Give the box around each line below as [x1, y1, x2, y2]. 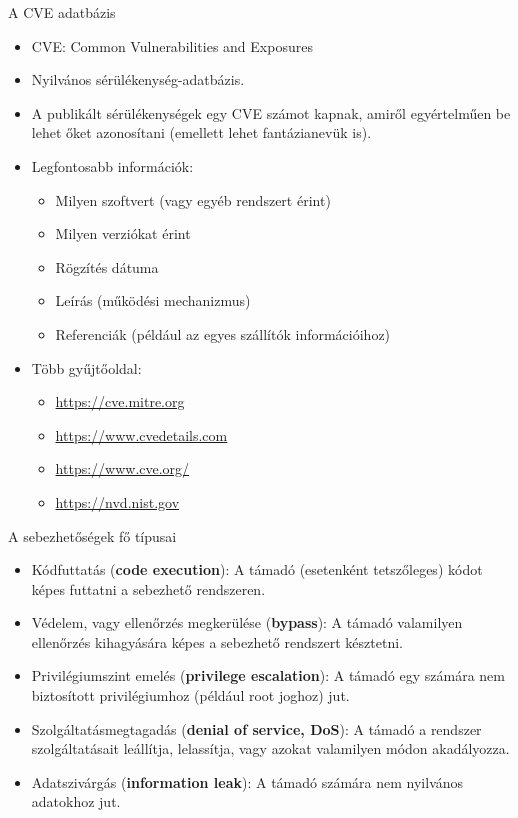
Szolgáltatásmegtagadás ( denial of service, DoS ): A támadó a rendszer [31, 718, 482, 739]
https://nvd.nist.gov [55, 491, 180, 512]
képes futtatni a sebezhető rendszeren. [31, 578, 266, 599]
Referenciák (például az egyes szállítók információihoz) [55, 323, 391, 344]
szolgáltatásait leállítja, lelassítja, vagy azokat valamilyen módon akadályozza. [31, 738, 510, 759]
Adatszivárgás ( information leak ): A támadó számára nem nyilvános [31, 771, 464, 792]
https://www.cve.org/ [55, 458, 190, 479]
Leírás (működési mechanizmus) [55, 290, 251, 311]
